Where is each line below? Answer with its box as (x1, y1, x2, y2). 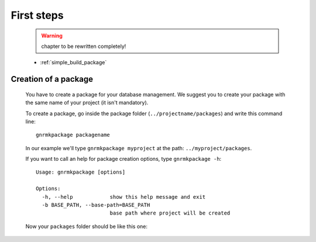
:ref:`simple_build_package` (40, 59, 107, 66)
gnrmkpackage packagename (36, 132, 111, 139)
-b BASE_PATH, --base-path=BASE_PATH (42, 202, 150, 209)
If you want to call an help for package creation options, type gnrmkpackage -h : (25, 155, 222, 163)
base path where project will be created (109, 210, 231, 216)
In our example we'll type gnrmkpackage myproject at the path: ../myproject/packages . (25, 144, 252, 151)
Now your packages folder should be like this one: (25, 223, 148, 230)
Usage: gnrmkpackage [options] (36, 169, 126, 175)
